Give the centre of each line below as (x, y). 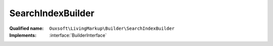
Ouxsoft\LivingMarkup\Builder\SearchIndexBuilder (112, 28)
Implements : (23, 35)
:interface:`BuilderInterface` (78, 35)
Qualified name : (27, 28)
